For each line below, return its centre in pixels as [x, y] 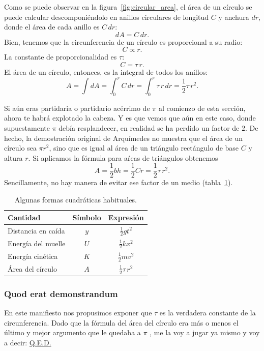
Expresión [126, 217]
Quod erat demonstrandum [61, 294]
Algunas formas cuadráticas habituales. [76, 200]
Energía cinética [33, 256]
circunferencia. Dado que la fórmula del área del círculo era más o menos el [121, 322]
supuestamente [27, 128]
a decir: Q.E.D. [28, 343]
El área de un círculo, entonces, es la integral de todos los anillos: [106, 71]
